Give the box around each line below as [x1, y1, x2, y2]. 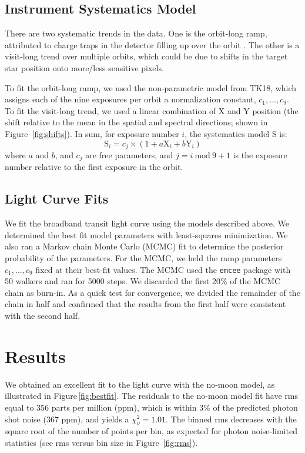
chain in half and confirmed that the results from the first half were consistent [5, 298, 286, 310]
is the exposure [233, 149, 287, 161]
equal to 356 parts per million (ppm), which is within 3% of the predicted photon [5, 401, 298, 413]
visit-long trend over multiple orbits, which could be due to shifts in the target [5, 50, 288, 62]
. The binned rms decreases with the [166, 412, 297, 425]
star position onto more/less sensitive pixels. [5, 61, 164, 74]
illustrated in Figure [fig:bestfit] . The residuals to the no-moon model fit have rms [5, 389, 298, 402]
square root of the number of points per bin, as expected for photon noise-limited [5, 425, 297, 437]
